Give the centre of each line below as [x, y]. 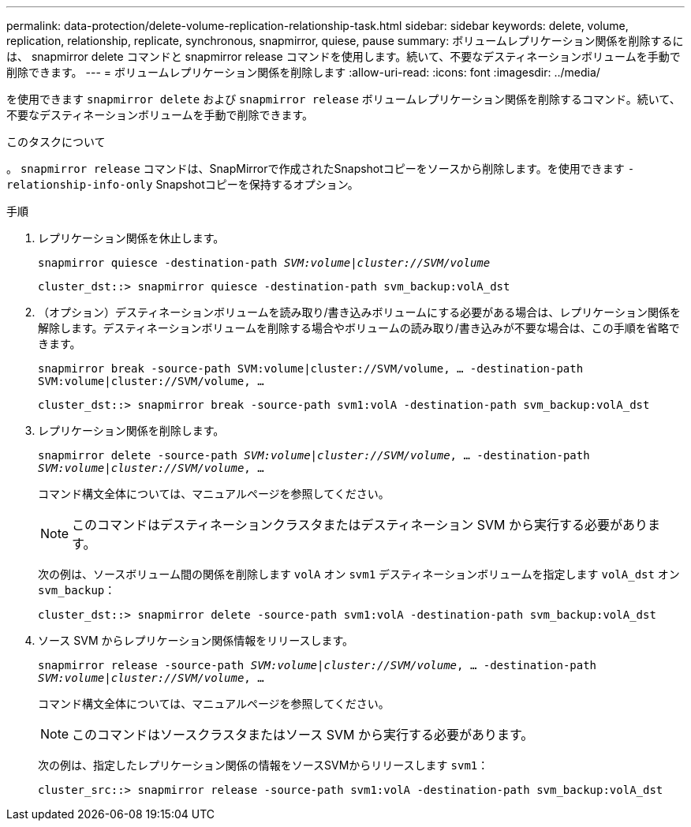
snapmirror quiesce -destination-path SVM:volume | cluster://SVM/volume [264, 263]
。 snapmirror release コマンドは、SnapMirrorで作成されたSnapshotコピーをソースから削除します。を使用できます [316, 168]
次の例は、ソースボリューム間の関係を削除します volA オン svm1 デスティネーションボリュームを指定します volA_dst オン [359, 574]
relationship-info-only [80, 185]
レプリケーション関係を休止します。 [131, 238]
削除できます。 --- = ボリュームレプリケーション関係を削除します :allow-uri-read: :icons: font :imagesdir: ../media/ [303, 72]
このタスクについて [56, 142]
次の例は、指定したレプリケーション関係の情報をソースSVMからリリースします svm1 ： [263, 765]
